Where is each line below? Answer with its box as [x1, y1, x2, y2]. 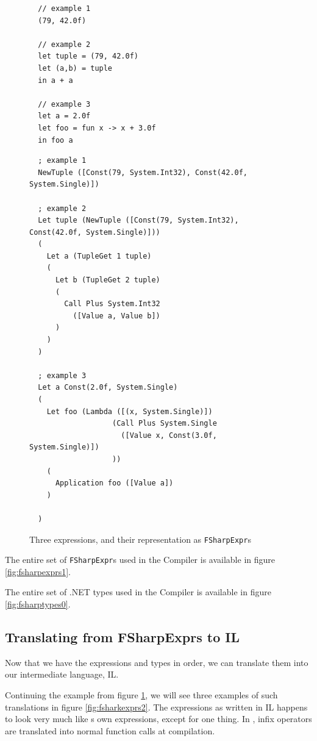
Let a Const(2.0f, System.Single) [38, 383, 178, 392]
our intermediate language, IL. [5, 668, 119, 681]
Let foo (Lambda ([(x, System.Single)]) [46, 407, 213, 416]
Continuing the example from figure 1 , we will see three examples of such [5, 689, 278, 701]
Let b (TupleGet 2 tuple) [55, 276, 160, 285]
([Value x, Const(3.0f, [121, 431, 217, 440]
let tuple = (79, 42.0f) [38, 52, 138, 61]
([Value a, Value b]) [73, 311, 160, 320]
